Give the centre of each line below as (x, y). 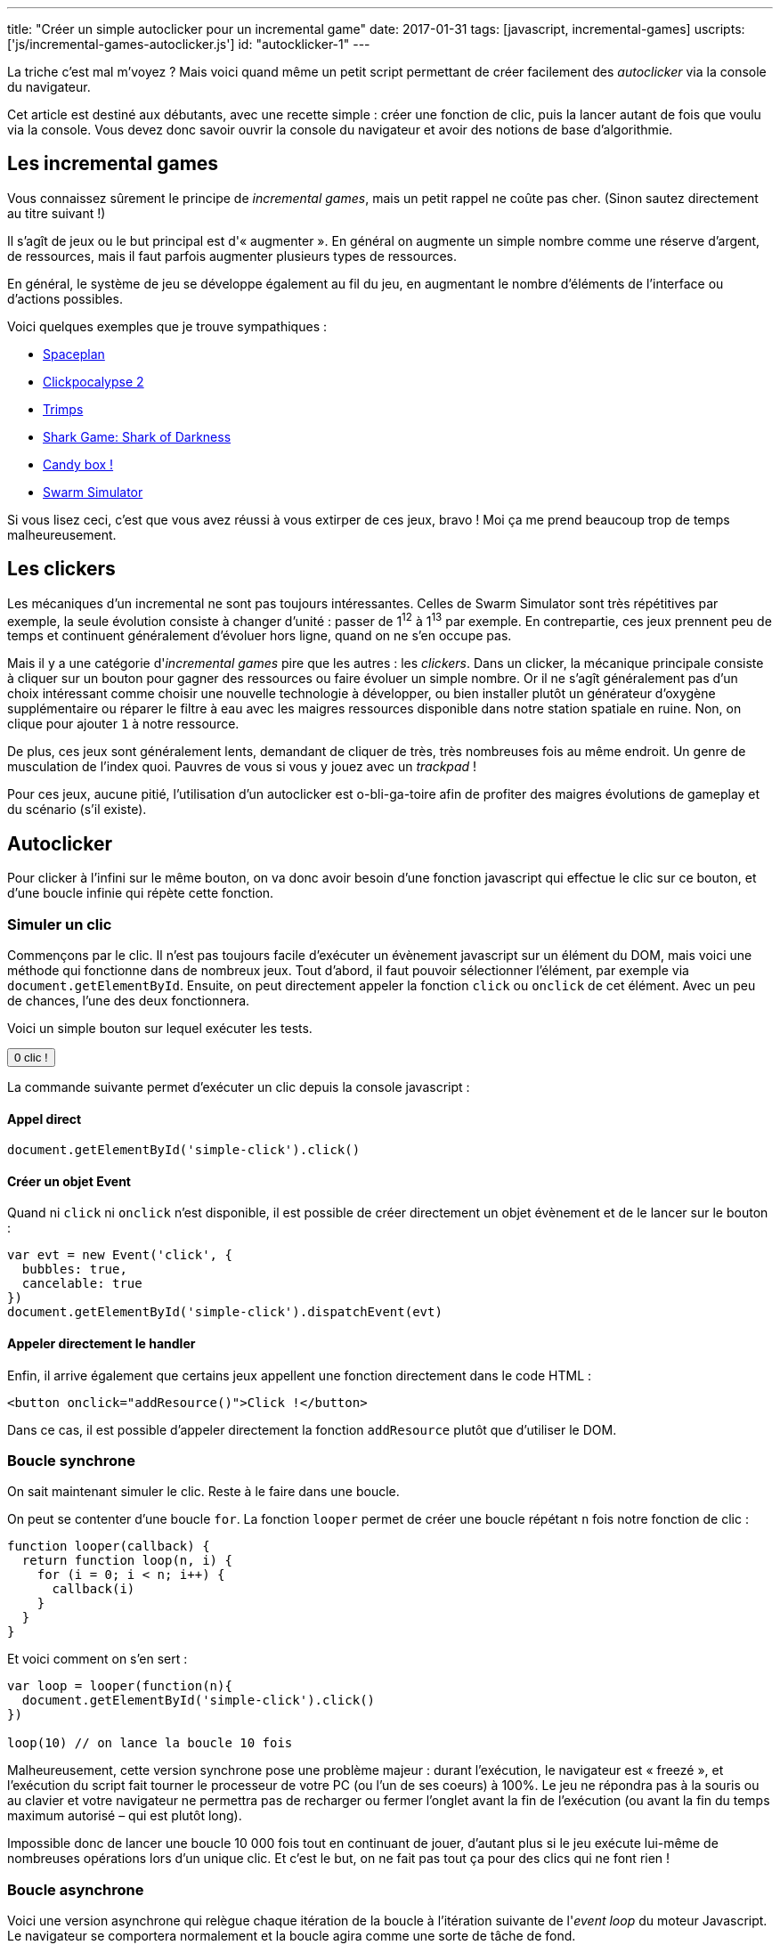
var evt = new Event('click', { (120, 1255)
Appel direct (45, 1119)
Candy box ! (78, 464)
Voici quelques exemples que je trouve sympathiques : (167, 326)
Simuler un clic (60, 924)
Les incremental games (113, 164)
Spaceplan (74, 354)
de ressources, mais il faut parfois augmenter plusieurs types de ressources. (232, 256)
